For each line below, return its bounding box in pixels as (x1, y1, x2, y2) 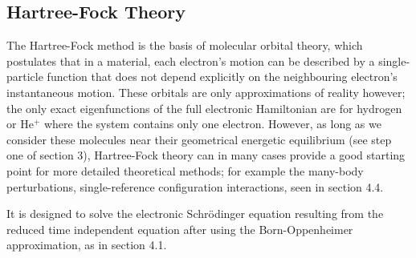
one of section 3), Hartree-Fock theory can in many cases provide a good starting (6, 147, 406, 163)
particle (6, 68, 43, 85)
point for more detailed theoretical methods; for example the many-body (6, 162, 364, 179)
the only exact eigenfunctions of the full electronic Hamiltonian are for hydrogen (6, 99, 402, 116)
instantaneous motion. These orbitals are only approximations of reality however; (6, 83, 406, 100)
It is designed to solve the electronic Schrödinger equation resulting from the (6, 205, 384, 222)
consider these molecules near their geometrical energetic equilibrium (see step (6, 131, 392, 147)
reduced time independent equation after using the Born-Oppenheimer (6, 220, 353, 237)
